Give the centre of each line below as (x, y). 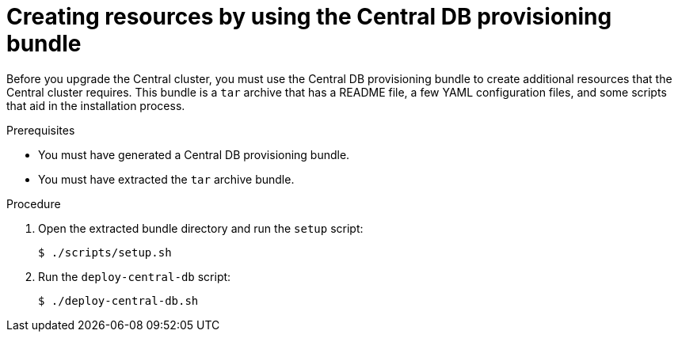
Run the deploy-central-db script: (135, 276)
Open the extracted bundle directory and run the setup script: (201, 228)
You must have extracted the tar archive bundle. (166, 179)
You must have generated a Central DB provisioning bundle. (194, 154)
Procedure (34, 203)
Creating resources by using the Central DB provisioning (309, 17)
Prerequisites (41, 130)
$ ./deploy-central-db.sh (118, 300)
